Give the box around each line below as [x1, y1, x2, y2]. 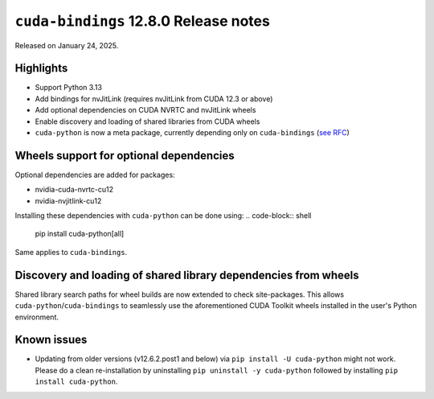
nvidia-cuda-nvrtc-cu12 [35, 185, 114, 195]
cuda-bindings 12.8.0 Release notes [14, 12, 271, 30]
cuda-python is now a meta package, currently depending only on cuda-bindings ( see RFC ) [35, 128, 350, 138]
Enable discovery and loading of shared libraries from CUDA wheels [35, 117, 260, 126]
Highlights [14, 61, 68, 76]
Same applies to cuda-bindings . [14, 247, 128, 257]
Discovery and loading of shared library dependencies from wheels [14, 268, 359, 282]
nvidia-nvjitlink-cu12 [35, 195, 102, 205]
